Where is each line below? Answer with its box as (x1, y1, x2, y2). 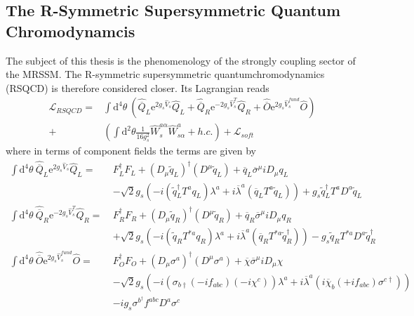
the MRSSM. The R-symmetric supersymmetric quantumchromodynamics (6, 67, 325, 81)
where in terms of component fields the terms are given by (6, 143, 256, 158)
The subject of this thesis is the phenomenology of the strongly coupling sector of (6, 53, 356, 67)
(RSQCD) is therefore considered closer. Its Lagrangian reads (6, 80, 269, 95)
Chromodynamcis (6, 20, 135, 41)
